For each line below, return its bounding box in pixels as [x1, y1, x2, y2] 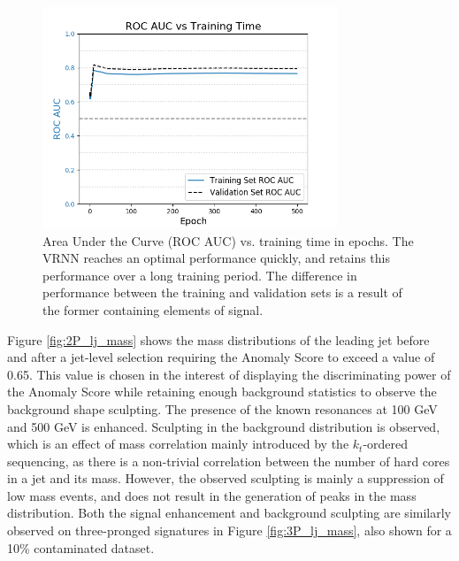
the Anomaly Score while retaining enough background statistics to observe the [7, 382, 437, 401]
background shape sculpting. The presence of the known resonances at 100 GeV [7, 399, 438, 418]
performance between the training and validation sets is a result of [42, 283, 402, 302]
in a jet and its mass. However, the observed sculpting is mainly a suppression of [7, 469, 444, 488]
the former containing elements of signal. [42, 300, 264, 319]
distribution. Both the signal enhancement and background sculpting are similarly [7, 503, 451, 522]
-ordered [363, 434, 409, 453]
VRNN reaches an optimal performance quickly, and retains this [42, 249, 390, 267]
